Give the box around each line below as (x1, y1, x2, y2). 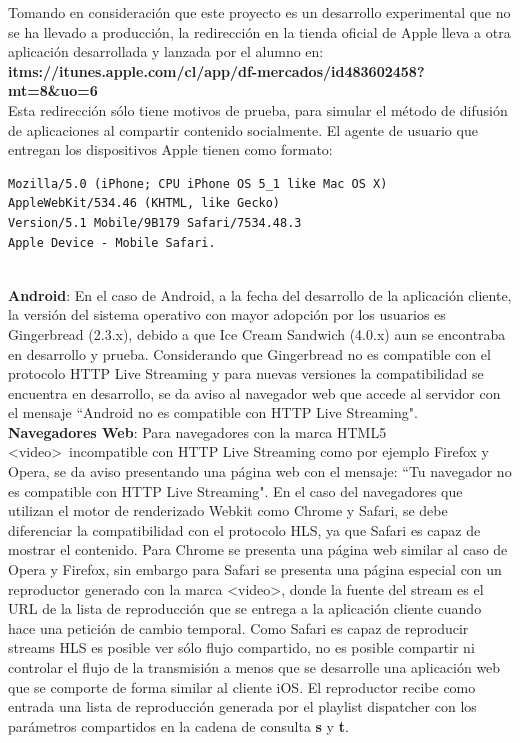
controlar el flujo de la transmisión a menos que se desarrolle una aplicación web (8, 657, 501, 677)
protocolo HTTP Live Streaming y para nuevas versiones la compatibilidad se (8, 363, 484, 384)
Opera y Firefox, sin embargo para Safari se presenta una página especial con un (8, 559, 502, 580)
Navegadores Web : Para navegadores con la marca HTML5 (8, 421, 387, 442)
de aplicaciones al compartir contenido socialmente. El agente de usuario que (8, 119, 478, 140)
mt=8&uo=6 (8, 80, 98, 101)
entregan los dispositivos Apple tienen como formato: (8, 139, 333, 160)
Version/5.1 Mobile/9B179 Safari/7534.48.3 (8, 215, 302, 230)
